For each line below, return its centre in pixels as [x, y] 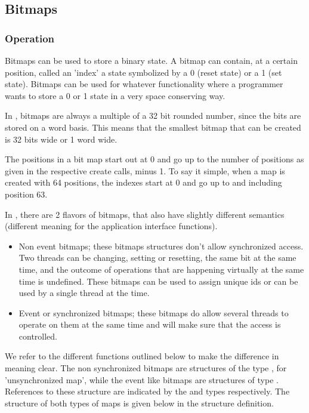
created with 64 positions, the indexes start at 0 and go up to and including [143, 182]
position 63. [26, 194]
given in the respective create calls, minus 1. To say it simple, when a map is [145, 170]
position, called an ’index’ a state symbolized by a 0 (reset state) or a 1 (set [143, 72]
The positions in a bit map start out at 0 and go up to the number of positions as [154, 159]
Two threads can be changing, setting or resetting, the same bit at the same [157, 258]
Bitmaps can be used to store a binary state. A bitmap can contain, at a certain [151, 60]
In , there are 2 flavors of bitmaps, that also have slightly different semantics [145, 214]
